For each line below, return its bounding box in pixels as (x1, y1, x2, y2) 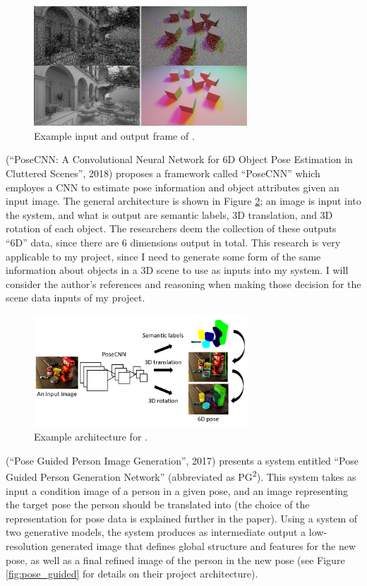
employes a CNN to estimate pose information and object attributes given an (6, 179, 339, 194)
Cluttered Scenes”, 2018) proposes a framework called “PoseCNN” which (6, 166, 320, 181)
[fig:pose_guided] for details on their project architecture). (6, 566, 258, 581)
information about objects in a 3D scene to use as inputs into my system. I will (6, 263, 349, 277)
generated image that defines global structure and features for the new (51, 538, 356, 553)
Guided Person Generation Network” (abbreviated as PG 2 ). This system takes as (6, 467, 356, 484)
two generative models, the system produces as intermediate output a (6, 525, 306, 539)
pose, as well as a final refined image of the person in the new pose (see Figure (6, 552, 345, 567)
